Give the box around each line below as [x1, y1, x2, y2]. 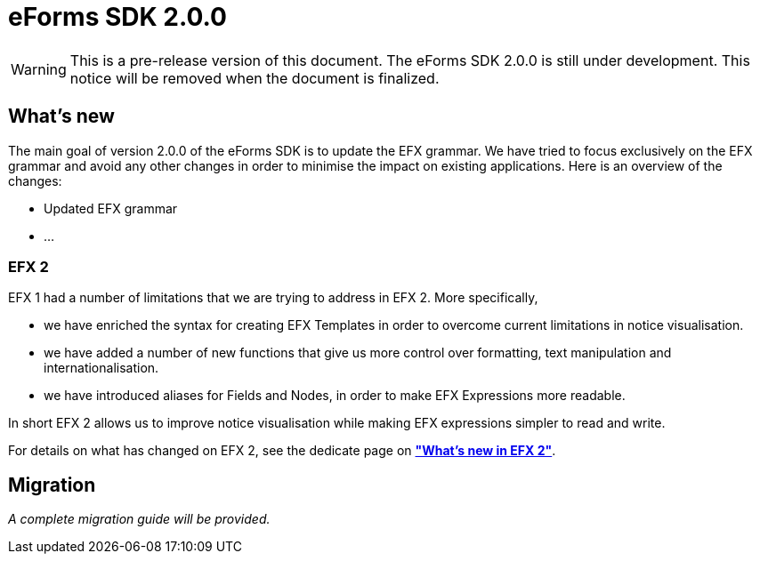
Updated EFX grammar [44, 200, 178, 216]
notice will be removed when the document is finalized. [69, 68, 440, 87]
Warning [11, 60, 67, 78]
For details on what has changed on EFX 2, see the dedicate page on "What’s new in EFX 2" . [8, 443, 556, 459]
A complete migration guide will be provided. [8, 511, 271, 527]
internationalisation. [44, 360, 159, 376]
